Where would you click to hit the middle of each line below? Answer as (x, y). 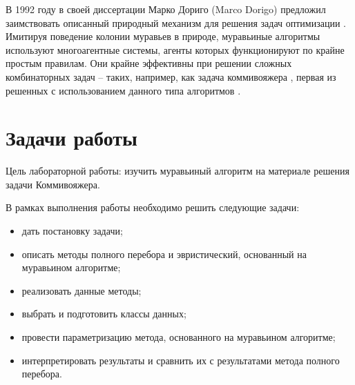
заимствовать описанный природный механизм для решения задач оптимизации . (176, 22)
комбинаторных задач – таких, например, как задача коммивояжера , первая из (171, 76)
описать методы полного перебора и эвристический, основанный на (164, 254)
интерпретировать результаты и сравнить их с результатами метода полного (181, 360)
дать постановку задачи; (72, 231)
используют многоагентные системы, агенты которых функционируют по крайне (175, 49)
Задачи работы (71, 138)
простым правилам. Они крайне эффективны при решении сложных (149, 63)
